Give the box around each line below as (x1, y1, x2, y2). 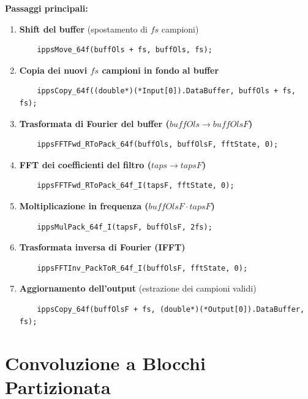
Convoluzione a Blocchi (5, 351, 206, 376)
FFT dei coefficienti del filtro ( (19, 158, 151, 171)
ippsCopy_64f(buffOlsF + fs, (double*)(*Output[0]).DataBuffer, (37, 304, 305, 314)
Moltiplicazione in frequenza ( (19, 199, 149, 212)
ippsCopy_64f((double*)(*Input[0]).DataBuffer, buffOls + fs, (37, 87, 296, 96)
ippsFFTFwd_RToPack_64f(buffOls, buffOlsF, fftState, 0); (37, 140, 279, 149)
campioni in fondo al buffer (102, 63, 219, 76)
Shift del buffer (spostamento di (19, 22, 148, 35)
